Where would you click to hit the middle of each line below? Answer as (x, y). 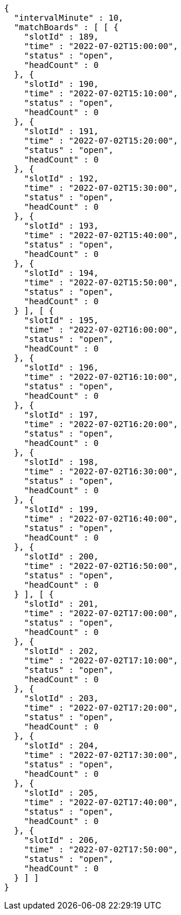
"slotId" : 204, (61, 745)
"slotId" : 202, (61, 651)
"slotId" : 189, (61, 37)
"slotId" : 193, (61, 226)
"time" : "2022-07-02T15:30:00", (101, 188)
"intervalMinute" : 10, (69, 18)
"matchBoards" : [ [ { (66, 27)
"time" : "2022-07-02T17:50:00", (101, 849)
